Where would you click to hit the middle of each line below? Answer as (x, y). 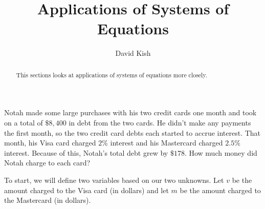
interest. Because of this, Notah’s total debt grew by (86, 152)
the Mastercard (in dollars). (48, 200)
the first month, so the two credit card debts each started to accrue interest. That (132, 132)
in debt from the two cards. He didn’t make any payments (160, 122)
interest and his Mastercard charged (167, 143)
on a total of (24, 122)
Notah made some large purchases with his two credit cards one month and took (130, 112)
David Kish (133, 53)
